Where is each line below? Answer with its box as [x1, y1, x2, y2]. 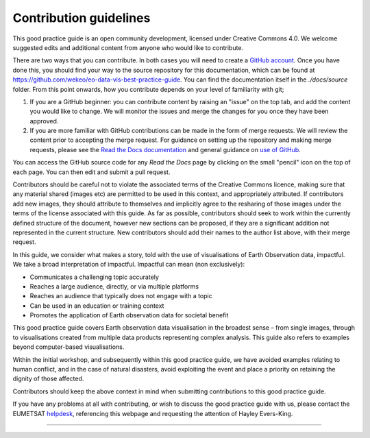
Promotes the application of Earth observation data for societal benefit [29, 311, 229, 319]
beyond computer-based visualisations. [12, 343, 125, 351]
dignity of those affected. [12, 374, 84, 383]
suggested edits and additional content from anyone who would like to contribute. [12, 43, 243, 51]
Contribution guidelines [12, 10, 151, 25]
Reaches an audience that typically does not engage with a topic [29, 292, 212, 300]
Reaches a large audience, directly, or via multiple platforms [29, 282, 199, 291]
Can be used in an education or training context [29, 302, 164, 310]
